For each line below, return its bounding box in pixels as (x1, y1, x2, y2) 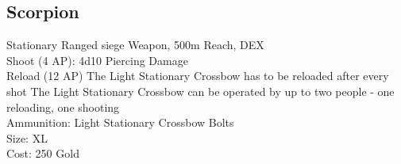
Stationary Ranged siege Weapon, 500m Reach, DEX (6, 36, 264, 53)
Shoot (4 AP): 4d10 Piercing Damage (6, 51, 188, 68)
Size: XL (6, 129, 48, 146)
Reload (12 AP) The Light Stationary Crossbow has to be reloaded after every (6, 67, 389, 84)
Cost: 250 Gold (6, 145, 79, 162)
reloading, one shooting (6, 98, 120, 115)
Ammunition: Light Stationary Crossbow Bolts (6, 114, 234, 131)
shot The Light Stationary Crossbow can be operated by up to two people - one (6, 82, 395, 99)
